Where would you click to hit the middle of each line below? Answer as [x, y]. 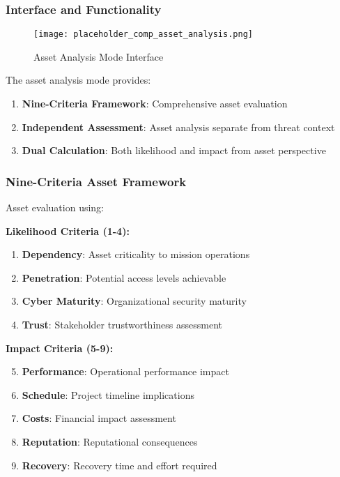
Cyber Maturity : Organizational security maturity [134, 301]
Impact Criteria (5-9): [60, 348]
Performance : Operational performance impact [125, 371]
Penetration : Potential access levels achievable [124, 277]
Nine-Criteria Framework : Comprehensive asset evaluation [155, 104]
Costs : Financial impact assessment [99, 418]
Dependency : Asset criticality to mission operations [136, 254]
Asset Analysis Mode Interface [99, 56]
